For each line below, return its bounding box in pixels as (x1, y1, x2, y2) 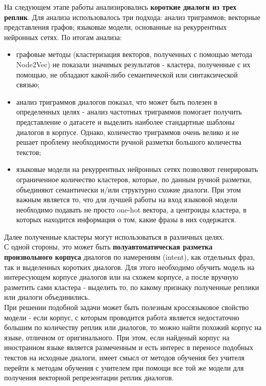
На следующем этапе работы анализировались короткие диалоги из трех (4, 2, 237, 12)
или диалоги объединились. (4, 292, 90, 302)
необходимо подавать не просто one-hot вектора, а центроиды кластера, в (16, 204, 247, 215)
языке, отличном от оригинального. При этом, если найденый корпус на (4, 332, 230, 342)
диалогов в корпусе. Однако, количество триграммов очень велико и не (16, 126, 239, 137)
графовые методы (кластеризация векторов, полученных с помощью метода (16, 49, 253, 60)
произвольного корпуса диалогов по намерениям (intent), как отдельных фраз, (4, 252, 255, 262)
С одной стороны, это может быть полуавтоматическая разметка (4, 241, 213, 252)
